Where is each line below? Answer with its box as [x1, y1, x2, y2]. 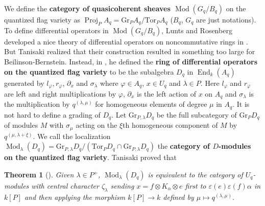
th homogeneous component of [123, 120, 218, 130]
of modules [4, 120, 38, 130]
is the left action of [137, 88, 196, 99]
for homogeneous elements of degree [95, 99, 207, 109]
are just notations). [196, 14, 256, 25]
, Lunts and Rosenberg [161, 25, 232, 35]
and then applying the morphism [24, 191, 126, 202]
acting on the [76, 120, 117, 130]
